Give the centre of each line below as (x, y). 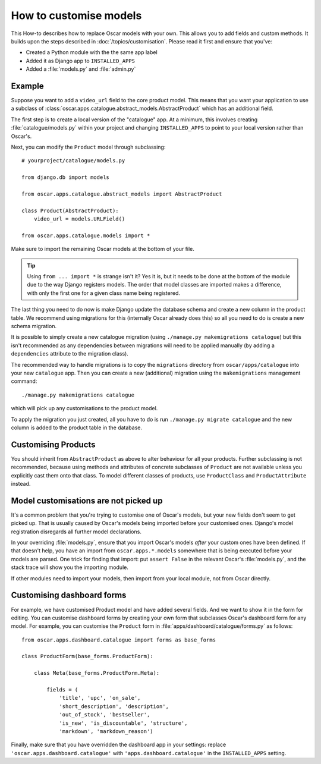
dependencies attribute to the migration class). (70, 354)
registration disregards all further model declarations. (76, 532)
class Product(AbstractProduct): (70, 210)
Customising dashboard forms (69, 595)
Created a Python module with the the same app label (92, 52)
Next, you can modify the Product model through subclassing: (88, 147)
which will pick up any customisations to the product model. (84, 408)
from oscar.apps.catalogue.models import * (86, 235)
